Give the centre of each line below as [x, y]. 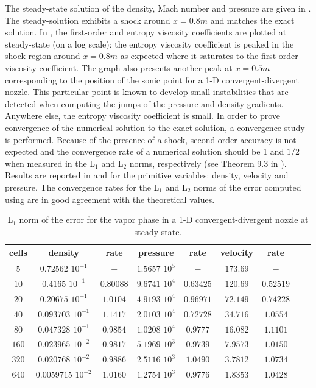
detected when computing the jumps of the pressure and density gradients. [144, 103]
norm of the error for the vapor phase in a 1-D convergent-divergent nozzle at [164, 220]
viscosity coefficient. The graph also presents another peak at [119, 67]
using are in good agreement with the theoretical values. [110, 199]
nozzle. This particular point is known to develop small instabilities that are [147, 92]
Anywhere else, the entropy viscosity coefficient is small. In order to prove [143, 115]
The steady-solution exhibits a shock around [88, 20]
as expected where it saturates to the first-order [209, 56]
